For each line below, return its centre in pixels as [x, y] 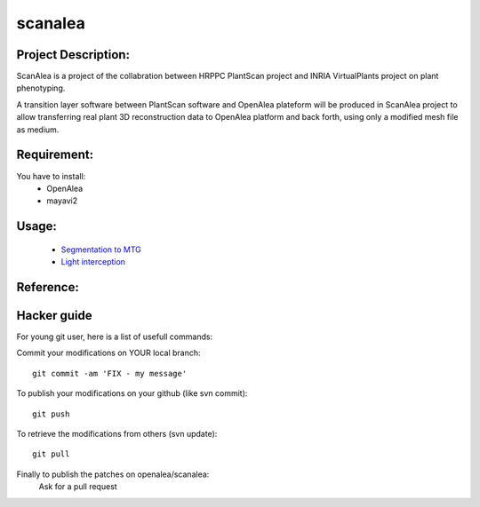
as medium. [38, 130]
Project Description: [73, 55]
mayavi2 [62, 201]
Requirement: [55, 155]
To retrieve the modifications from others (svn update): [117, 433]
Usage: [37, 226]
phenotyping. [41, 88]
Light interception [93, 262]
